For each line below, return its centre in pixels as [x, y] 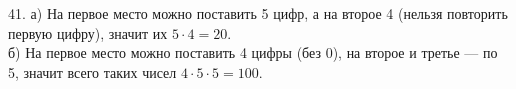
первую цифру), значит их [88, 32]
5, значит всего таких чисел [92, 71]
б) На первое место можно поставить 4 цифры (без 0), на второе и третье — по [253, 52]
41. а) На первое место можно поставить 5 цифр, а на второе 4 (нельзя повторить [258, 13]
